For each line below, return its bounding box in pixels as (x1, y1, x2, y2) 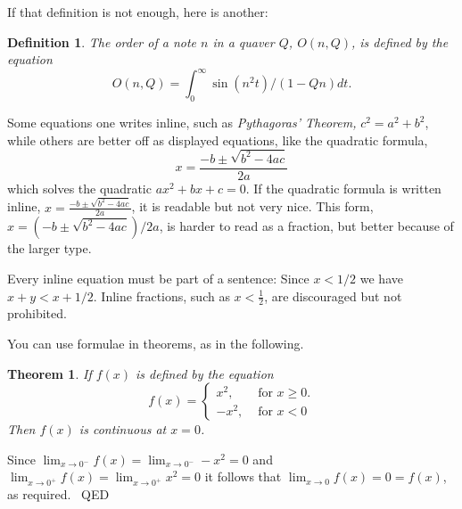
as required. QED (7, 485, 110, 504)
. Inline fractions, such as (93, 286, 230, 305)
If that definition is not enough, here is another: (7, 3, 268, 21)
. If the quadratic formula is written (245, 178, 441, 197)
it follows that (204, 467, 282, 486)
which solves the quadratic (7, 178, 152, 197)
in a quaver (212, 32, 275, 51)
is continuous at (78, 420, 167, 439)
